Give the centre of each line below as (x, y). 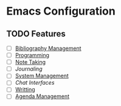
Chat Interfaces (35, 83)
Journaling (29, 69)
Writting (25, 90)
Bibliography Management (48, 48)
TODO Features (36, 34)
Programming (32, 55)
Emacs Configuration (61, 11)
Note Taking (30, 62)
